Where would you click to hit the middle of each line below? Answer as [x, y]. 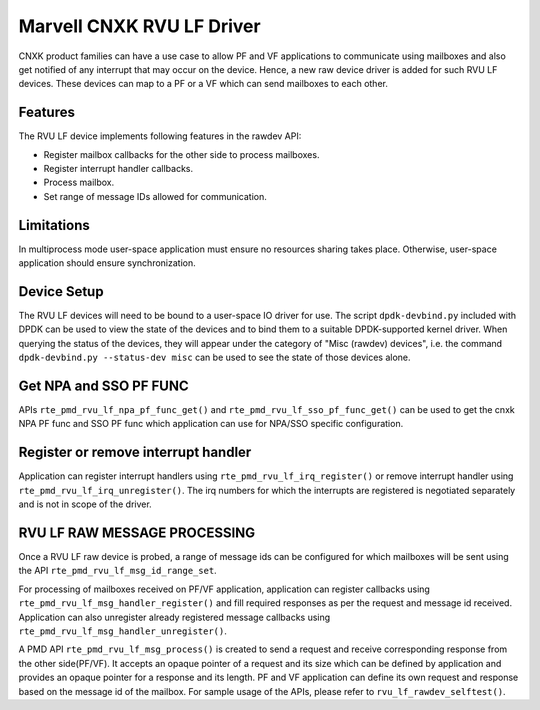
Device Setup [61, 291]
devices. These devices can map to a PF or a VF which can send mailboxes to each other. [203, 84]
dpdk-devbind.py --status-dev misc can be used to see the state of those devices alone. [214, 357]
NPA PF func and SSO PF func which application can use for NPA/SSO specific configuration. [211, 424]
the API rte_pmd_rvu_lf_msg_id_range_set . [117, 571]
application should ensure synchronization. [107, 263]
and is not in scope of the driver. [85, 504]
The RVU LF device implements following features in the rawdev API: [160, 136]
